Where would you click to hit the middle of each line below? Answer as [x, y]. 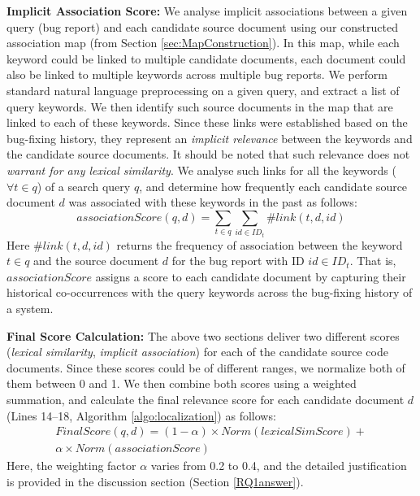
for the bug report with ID [238, 261]
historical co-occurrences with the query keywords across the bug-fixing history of [210, 292]
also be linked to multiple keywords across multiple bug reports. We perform [197, 74]
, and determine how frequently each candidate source [273, 186]
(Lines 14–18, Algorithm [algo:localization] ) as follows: [141, 415]
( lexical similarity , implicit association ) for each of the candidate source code [197, 352]
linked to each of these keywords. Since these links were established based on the [207, 122]
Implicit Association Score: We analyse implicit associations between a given [207, 11]
